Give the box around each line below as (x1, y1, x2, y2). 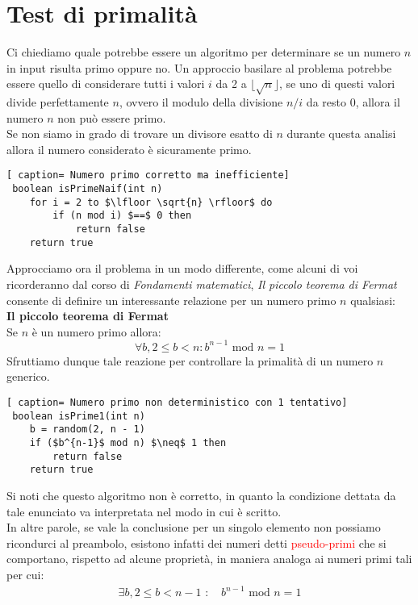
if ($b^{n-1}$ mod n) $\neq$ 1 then (29, 437, 227, 449)
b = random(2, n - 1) (29, 423, 145, 436)
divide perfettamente (6, 94, 109, 111)
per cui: (6, 565, 44, 582)
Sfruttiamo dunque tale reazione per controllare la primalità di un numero (6, 352, 374, 369)
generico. (6, 368, 50, 385)
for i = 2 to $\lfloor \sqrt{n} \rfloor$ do (29, 196, 273, 208)
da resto (306, 94, 346, 111)
